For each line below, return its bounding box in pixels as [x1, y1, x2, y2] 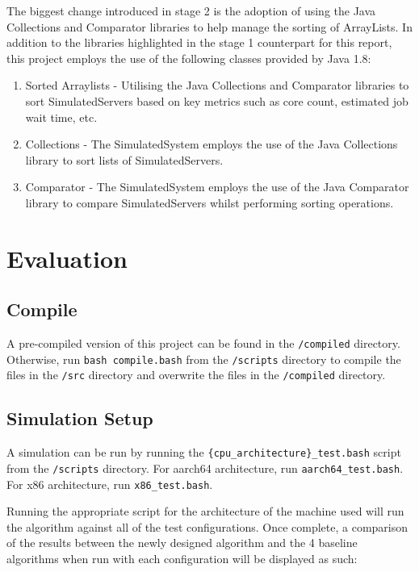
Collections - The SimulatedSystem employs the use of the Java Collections [25, 136, 398, 152]
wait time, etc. [25, 108, 98, 125]
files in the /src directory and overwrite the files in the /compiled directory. [6, 366, 386, 383]
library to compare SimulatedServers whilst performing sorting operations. [25, 194, 394, 211]
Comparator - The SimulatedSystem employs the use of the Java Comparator [25, 178, 409, 195]
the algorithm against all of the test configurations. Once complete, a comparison [6, 518, 409, 535]
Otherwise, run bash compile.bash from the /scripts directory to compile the [6, 350, 401, 367]
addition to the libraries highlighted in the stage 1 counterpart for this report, [6, 34, 392, 51]
